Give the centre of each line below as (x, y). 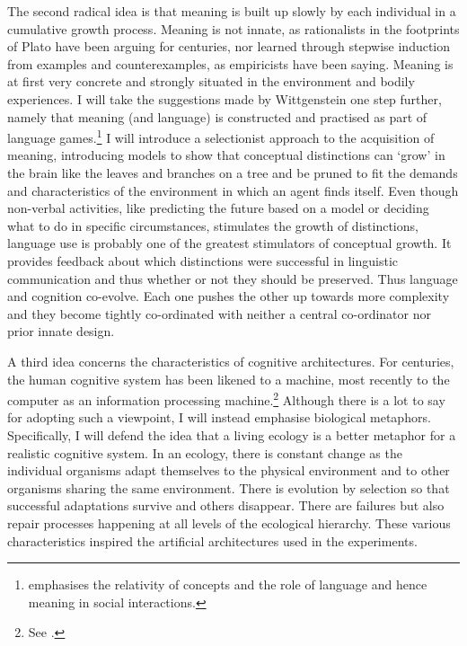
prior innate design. (61, 331)
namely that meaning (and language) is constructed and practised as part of (217, 116)
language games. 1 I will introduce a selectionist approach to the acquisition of (221, 136)
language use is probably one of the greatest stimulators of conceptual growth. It (229, 243)
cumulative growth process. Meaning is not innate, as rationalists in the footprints (233, 28)
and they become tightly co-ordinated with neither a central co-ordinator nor (219, 313)
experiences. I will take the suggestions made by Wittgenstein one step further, (225, 98)
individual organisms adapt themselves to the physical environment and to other (229, 470)
